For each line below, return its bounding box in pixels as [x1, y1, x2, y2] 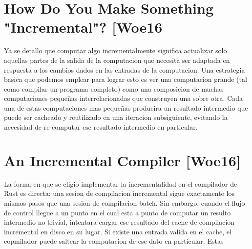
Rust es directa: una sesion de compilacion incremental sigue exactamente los [4, 188, 234, 198]
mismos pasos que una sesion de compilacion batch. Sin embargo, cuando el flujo [4, 197, 245, 208]
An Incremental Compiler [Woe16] [4, 150, 241, 170]
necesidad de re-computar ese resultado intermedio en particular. [4, 122, 198, 132]
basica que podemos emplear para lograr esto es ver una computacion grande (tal [4, 74, 247, 84]
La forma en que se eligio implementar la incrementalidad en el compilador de [4, 178, 237, 189]
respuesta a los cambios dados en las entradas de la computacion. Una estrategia [4, 64, 245, 75]
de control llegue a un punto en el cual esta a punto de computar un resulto [4, 207, 231, 217]
